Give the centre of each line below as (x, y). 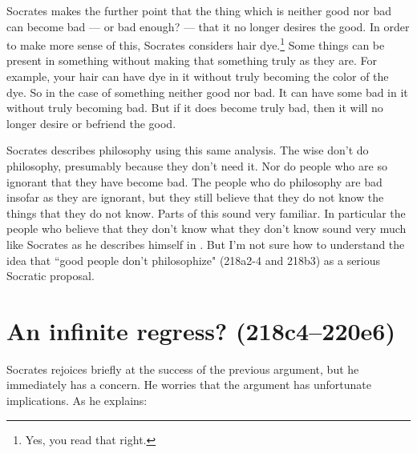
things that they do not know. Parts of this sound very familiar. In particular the (206, 212)
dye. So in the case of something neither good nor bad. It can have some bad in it (207, 92)
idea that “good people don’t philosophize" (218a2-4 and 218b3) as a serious (194, 260)
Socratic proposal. (51, 276)
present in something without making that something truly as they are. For (192, 60)
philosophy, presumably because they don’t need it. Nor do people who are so (197, 166)
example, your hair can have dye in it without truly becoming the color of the (198, 76)
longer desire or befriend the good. (91, 123)
